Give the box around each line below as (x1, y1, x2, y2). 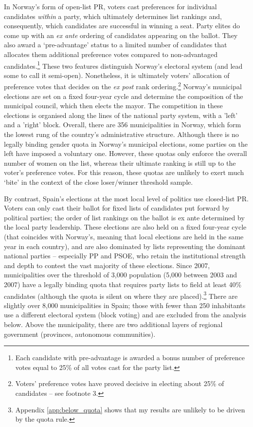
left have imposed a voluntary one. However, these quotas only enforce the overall (4, 148, 247, 158)
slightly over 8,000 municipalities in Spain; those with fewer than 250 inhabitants (4, 300, 246, 310)
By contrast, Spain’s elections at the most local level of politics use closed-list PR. (4, 193, 249, 203)
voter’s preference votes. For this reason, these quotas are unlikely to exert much (4, 167, 244, 177)
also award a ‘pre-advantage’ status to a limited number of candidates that (4, 39, 227, 50)
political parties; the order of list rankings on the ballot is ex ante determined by (4, 212, 245, 222)
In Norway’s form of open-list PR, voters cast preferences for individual (4, 1, 217, 11)
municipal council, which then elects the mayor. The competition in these (4, 100, 223, 111)
